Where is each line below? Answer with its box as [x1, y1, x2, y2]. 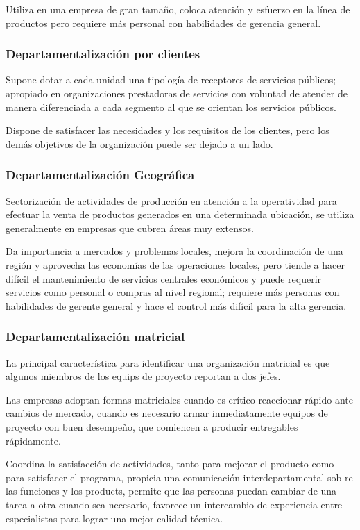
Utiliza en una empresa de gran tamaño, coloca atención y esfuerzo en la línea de [6, 2, 350, 16]
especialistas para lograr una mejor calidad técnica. [6, 511, 223, 525]
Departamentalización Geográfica [6, 166, 195, 183]
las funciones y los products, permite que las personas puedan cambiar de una [6, 483, 337, 498]
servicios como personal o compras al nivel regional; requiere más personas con [6, 285, 340, 299]
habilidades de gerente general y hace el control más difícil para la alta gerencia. [6, 298, 347, 313]
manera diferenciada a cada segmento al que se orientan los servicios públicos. [6, 99, 336, 114]
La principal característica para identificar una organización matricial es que [6, 355, 330, 370]
